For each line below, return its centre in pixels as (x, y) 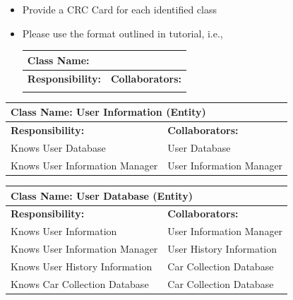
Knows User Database (58, 148)
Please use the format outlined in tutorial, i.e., (122, 33)
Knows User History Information (82, 266)
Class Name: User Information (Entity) (108, 112)
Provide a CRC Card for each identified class (119, 9)
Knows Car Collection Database (80, 283)
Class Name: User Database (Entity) (102, 195)
